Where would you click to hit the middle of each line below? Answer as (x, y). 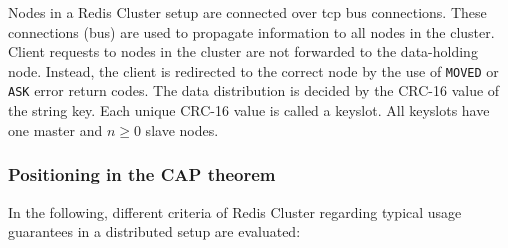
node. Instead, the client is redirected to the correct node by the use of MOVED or (253, 70)
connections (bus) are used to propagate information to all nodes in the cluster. (251, 31)
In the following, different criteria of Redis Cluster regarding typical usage (235, 211)
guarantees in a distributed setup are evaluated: (154, 231)
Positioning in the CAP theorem (142, 174)
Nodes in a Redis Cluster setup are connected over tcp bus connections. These (247, 12)
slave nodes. (182, 129)
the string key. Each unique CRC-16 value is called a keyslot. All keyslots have (249, 110)
